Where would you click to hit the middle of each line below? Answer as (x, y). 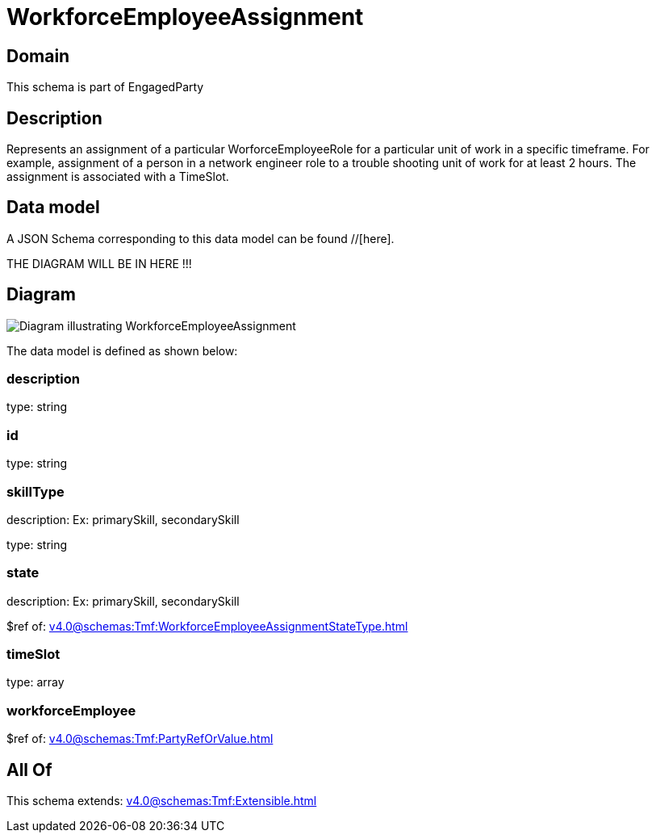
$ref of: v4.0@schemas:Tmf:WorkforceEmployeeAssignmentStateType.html (207, 626)
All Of (29, 770)
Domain (38, 56)
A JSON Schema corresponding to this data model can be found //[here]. (201, 238)
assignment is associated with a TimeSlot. (118, 177)
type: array (36, 682)
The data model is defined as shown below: (122, 350)
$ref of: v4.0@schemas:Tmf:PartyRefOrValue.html (140, 739)
